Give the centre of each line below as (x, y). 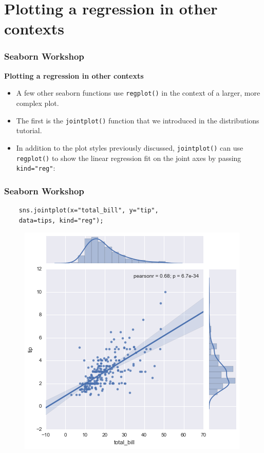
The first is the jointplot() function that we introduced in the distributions (138, 120)
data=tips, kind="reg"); (61, 220)
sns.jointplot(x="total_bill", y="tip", (89, 211)
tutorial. (29, 130)
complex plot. (37, 103)
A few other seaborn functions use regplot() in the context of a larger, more (138, 93)
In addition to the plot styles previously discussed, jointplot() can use (130, 147)
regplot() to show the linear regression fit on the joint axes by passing (129, 158)
